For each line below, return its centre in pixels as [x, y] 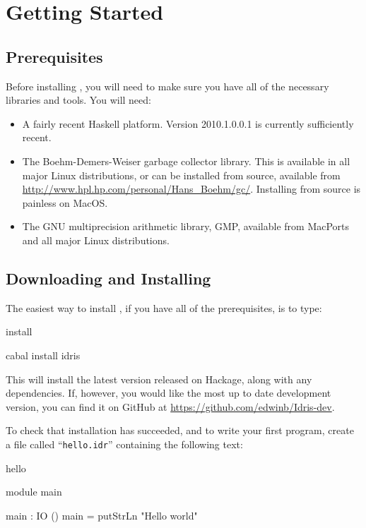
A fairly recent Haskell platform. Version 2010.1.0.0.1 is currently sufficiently [188, 123]
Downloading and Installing [108, 278]
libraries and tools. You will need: [78, 100]
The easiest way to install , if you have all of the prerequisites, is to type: [164, 307]
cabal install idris [43, 355]
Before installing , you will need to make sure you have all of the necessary [167, 86]
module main [34, 492]
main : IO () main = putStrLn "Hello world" [102, 515]
